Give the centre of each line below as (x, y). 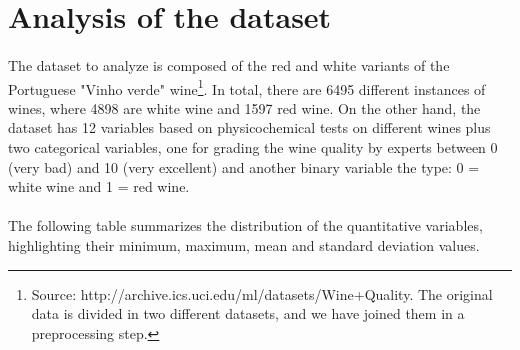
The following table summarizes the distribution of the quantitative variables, (245, 225)
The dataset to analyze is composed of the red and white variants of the (229, 64)
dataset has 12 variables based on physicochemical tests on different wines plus (249, 127)
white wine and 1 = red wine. (99, 186)
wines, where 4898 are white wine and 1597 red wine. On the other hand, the (244, 107)
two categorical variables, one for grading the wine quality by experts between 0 (253, 147)
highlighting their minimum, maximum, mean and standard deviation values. (244, 244)
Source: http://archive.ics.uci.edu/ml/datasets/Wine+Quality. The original (262, 293)
